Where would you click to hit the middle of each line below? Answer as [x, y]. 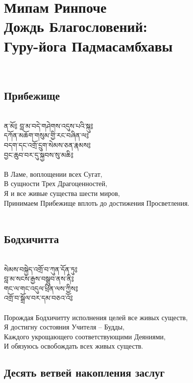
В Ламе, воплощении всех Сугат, [53, 174]
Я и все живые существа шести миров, [62, 193]
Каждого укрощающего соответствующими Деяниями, [85, 336]
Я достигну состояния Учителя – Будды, [64, 327]
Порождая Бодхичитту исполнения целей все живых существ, [96, 317]
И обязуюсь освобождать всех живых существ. [74, 346]
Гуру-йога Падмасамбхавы [88, 45]
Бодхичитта [32, 239]
